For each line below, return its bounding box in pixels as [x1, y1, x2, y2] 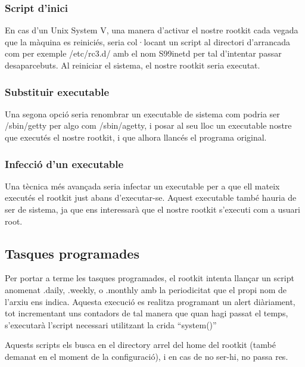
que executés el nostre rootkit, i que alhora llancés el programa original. [5, 131, 267, 143]
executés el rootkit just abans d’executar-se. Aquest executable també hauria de [5, 191, 297, 204]
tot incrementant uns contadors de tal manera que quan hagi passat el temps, [5, 307, 288, 319]
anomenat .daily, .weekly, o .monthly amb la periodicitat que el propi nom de [5, 283, 287, 296]
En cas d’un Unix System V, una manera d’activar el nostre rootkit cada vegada [5, 24, 298, 36]
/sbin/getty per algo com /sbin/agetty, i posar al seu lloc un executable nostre [5, 119, 292, 132]
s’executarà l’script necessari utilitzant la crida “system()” [5, 318, 217, 331]
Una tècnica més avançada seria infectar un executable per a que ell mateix [5, 179, 280, 192]
